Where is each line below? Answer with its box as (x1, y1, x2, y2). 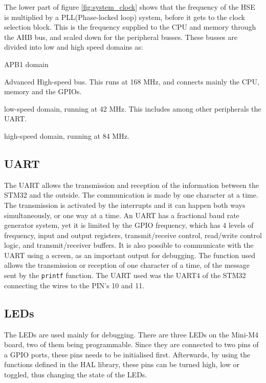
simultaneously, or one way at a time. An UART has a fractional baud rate (4, 209, 239, 220)
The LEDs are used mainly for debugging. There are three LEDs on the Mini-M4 (4, 329, 259, 339)
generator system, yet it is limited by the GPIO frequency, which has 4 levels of (4, 220, 254, 230)
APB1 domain (4, 58, 49, 69)
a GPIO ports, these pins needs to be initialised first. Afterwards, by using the (4, 349, 250, 359)
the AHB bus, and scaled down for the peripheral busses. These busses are (4, 31, 238, 42)
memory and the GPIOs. (4, 86, 82, 97)
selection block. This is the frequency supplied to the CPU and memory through (4, 22, 256, 32)
